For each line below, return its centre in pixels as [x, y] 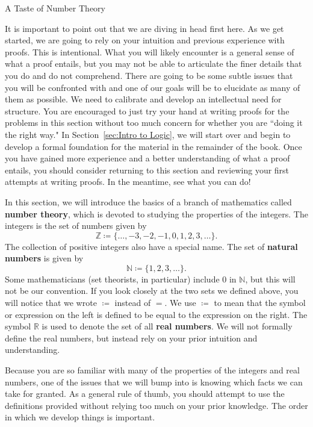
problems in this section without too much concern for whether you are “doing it [154, 123]
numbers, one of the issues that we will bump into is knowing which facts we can [154, 382]
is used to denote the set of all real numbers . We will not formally [167, 326]
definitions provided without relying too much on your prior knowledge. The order [156, 405]
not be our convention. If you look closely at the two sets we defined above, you [152, 291]
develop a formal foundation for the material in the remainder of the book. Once [153, 146]
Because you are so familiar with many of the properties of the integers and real [152, 370]
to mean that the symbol [260, 303]
